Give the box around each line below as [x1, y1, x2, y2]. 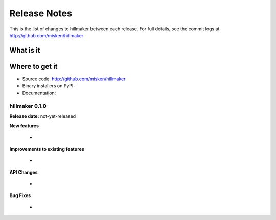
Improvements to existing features [9, 145, 84, 152]
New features [9, 123, 39, 129]
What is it [9, 46, 40, 55]
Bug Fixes [9, 192, 31, 199]
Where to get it [9, 62, 58, 71]
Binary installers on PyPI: [22, 83, 75, 89]
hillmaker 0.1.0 [9, 103, 47, 110]
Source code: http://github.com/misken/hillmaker [22, 76, 126, 82]
